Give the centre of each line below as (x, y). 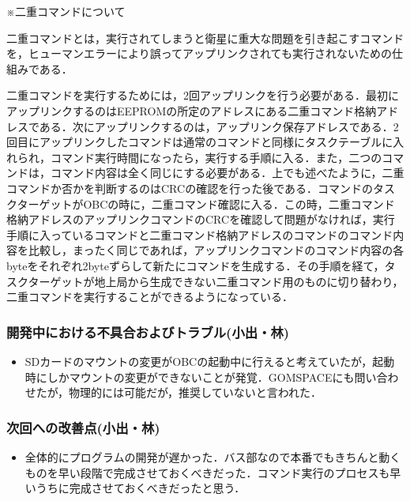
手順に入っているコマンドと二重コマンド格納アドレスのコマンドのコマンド (200, 234)
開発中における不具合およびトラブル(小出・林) (148, 331)
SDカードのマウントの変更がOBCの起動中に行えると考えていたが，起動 (210, 361)
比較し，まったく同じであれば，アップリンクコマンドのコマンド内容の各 (216, 250)
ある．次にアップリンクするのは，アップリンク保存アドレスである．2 (219, 126)
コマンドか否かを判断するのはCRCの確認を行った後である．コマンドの (190, 188)
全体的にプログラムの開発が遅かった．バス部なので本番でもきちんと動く (213, 456)
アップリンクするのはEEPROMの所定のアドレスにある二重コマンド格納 (192, 110)
